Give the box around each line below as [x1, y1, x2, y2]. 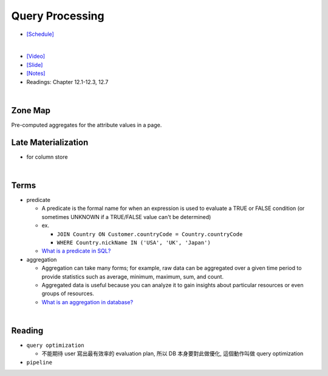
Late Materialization [11, 137, 89, 147]
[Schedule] [26, 30, 54, 38]
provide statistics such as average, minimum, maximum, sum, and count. [41, 273, 224, 280]
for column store [26, 153, 68, 161]
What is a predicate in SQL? [41, 247, 111, 255]
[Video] [26, 52, 46, 60]
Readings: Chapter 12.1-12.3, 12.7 [26, 78, 109, 85]
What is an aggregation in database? [41, 298, 134, 305]
